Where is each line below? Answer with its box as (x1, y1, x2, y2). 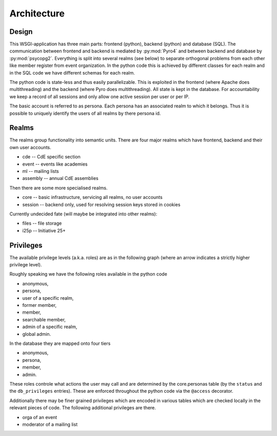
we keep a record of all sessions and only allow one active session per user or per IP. (9, 93, 190, 100)
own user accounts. (9, 144, 51, 150)
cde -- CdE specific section (22, 154, 81, 160)
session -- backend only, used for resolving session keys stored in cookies (22, 201, 181, 208)
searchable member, (22, 316, 66, 322)
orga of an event (22, 414, 57, 420)
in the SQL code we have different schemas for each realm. (9, 69, 135, 76)
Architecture (9, 8, 65, 19)
